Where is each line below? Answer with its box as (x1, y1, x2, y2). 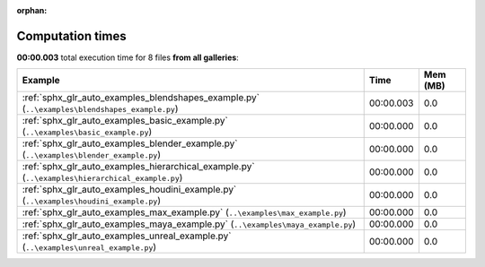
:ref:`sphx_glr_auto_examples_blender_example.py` (22, 137, 238, 150)
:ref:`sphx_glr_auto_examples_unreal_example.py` (22, 229, 232, 242)
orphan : (16, 5, 48, 15)
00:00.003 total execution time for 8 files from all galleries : (16, 52, 240, 63)
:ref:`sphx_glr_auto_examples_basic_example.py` (22, 115, 228, 127)
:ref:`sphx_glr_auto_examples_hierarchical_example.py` (22, 160, 255, 173)
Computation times (16, 28, 127, 44)
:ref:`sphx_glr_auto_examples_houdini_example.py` (22, 184, 237, 196)
